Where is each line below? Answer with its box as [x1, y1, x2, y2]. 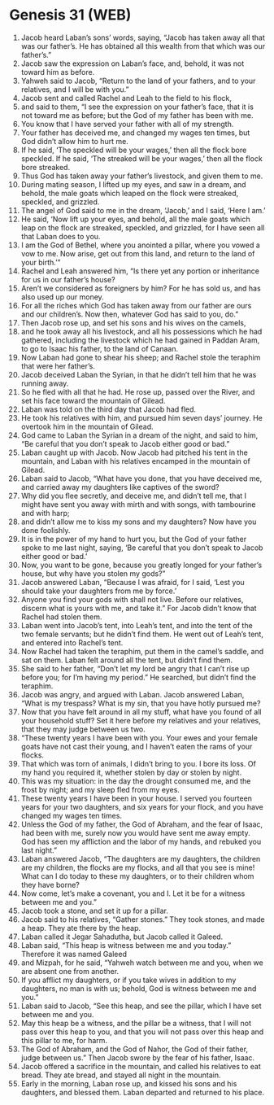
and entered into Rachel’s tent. [20, 637, 124, 648]
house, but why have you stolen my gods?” [20, 568, 166, 579]
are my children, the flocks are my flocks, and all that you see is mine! [20, 863, 255, 872]
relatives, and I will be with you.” [20, 84, 129, 94]
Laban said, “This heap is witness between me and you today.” [20, 940, 232, 950]
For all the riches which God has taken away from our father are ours [20, 300, 252, 310]
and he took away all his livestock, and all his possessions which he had [20, 326, 263, 336]
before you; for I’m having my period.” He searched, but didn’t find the [20, 672, 257, 682]
